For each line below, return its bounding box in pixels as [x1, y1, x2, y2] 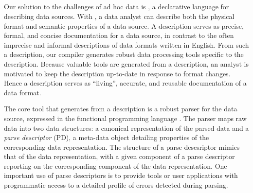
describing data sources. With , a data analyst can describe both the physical [4, 11, 235, 21]
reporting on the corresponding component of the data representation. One [4, 160, 227, 171]
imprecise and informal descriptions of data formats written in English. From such [4, 39, 249, 50]
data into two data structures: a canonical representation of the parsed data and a [4, 123, 249, 133]
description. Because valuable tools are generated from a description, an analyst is [4, 58, 249, 69]
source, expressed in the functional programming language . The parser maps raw [4, 113, 247, 123]
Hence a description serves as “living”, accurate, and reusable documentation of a [4, 78, 247, 88]
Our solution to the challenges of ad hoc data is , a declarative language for [4, 1, 229, 12]
